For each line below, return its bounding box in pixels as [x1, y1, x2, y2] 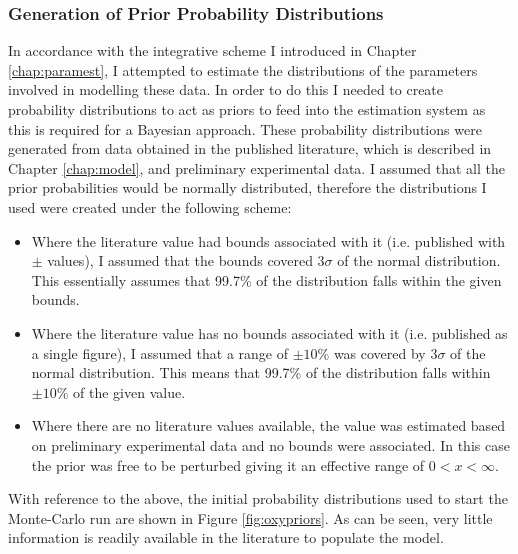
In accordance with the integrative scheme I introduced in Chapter [8, 40, 417, 61]
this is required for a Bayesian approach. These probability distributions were [8, 118, 482, 139]
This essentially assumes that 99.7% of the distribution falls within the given [31, 269, 502, 290]
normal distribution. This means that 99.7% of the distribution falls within [31, 362, 491, 383]
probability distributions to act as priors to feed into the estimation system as [8, 99, 486, 119]
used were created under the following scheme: [8, 196, 292, 217]
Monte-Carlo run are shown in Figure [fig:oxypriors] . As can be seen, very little [8, 507, 493, 528]
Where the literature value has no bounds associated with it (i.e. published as [31, 322, 508, 343]
